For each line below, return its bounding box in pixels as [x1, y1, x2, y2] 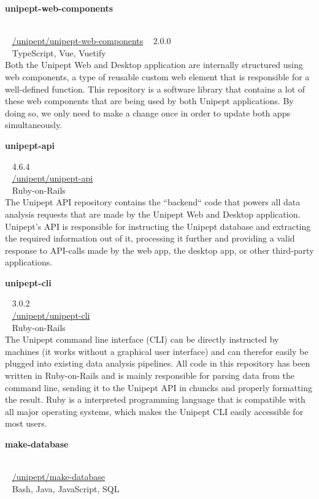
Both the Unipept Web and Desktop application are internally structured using [5, 58, 303, 71]
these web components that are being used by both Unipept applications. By [5, 94, 294, 107]
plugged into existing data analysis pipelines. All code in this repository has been [5, 357, 310, 370]
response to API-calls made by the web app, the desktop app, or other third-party [5, 243, 314, 256]
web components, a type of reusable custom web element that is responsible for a [5, 70, 310, 83]
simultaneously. [5, 118, 63, 131]
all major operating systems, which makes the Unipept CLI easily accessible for [5, 405, 304, 417]
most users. [5, 417, 47, 430]
